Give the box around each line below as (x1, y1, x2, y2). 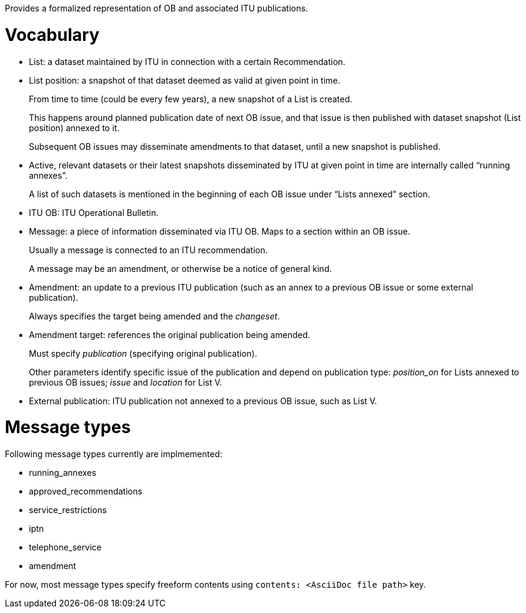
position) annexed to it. (29, 122, 120, 133)
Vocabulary (5, 24, 99, 45)
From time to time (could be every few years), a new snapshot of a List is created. (29, 93, 353, 104)
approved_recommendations (29, 486, 143, 496)
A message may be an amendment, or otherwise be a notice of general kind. (29, 263, 332, 274)
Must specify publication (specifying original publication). (29, 348, 258, 359)
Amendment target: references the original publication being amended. (29, 329, 311, 340)
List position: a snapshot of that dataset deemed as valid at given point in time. (29, 75, 341, 85)
